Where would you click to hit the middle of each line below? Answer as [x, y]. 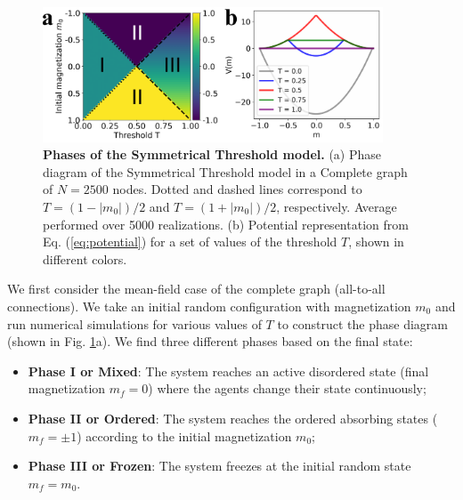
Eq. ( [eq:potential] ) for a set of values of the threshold [190, 242]
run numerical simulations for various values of [134, 323]
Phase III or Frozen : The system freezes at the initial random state [219, 466]
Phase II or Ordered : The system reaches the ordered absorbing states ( [233, 418]
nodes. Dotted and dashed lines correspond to [237, 189]
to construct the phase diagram [363, 323]
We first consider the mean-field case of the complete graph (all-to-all [196, 289]
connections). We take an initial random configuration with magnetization [209, 306]
